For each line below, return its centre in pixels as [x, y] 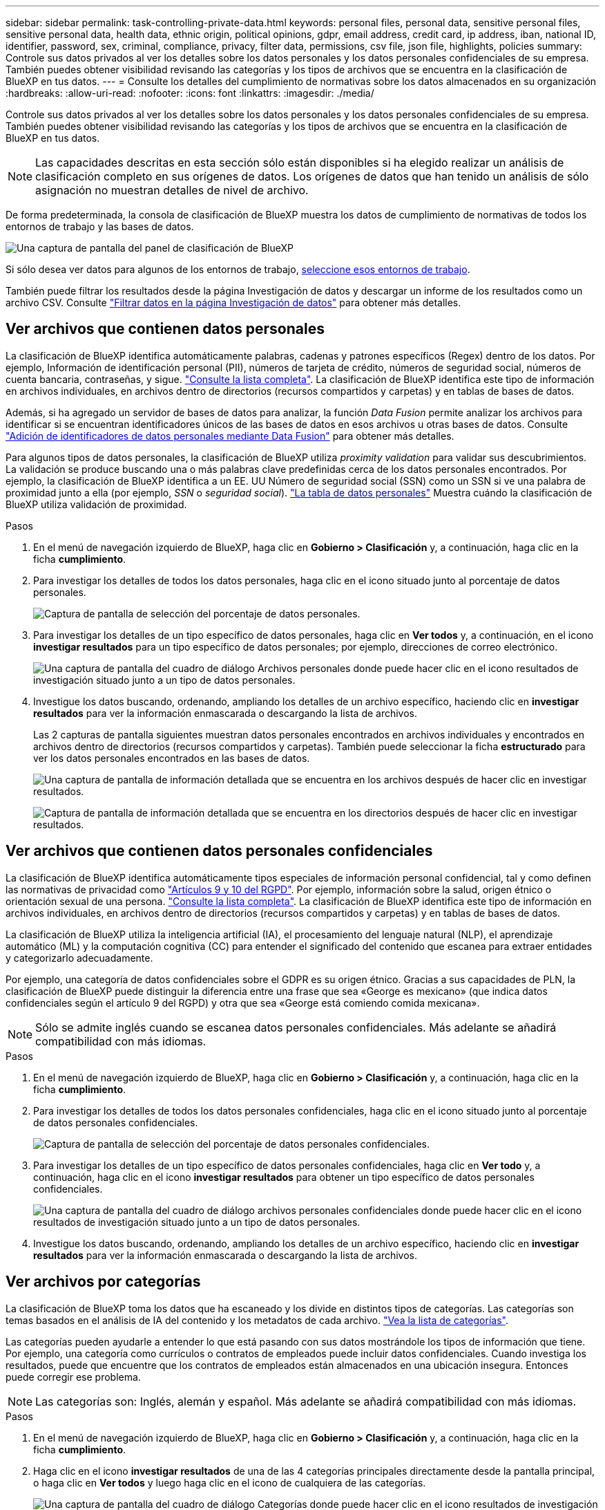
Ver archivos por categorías [103, 1282]
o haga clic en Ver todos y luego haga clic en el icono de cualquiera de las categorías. [230, 1482]
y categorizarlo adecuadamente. [79, 958]
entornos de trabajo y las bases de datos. [100, 226]
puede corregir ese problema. [73, 1377]
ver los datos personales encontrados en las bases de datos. [172, 758]
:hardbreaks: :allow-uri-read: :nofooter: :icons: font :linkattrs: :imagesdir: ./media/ [190, 93]
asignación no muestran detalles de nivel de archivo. [172, 190]
